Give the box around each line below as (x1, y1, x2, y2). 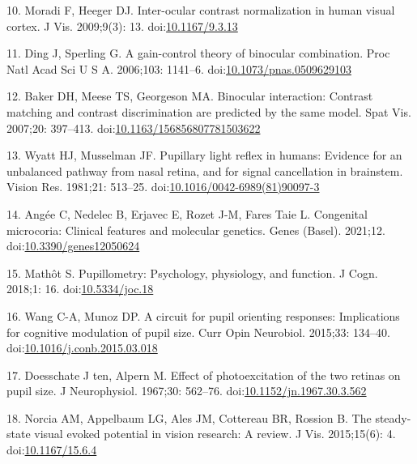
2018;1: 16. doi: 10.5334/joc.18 (6, 280, 154, 297)
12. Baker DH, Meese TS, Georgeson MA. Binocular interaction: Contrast (6, 87, 373, 104)
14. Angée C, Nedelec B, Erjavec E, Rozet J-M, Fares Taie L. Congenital (6, 205, 368, 222)
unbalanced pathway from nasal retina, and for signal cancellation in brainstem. (6, 162, 403, 179)
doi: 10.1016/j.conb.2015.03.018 (6, 339, 158, 356)
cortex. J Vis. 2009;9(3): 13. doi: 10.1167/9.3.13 (6, 17, 238, 34)
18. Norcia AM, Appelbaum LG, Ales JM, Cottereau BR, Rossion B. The (6, 409, 372, 426)
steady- (375, 409, 411, 426)
